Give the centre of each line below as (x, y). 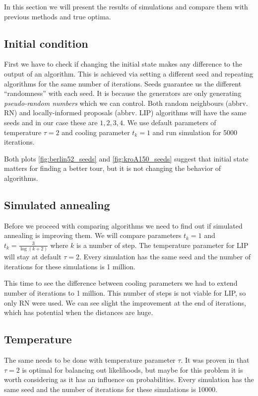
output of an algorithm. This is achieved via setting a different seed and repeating (129, 73)
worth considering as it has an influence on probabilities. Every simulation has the (129, 379)
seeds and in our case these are (51, 122)
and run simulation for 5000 (195, 132)
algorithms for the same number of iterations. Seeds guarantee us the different (123, 83)
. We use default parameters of (169, 122)
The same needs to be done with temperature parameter (90, 359)
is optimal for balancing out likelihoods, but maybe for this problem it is (132, 369)
